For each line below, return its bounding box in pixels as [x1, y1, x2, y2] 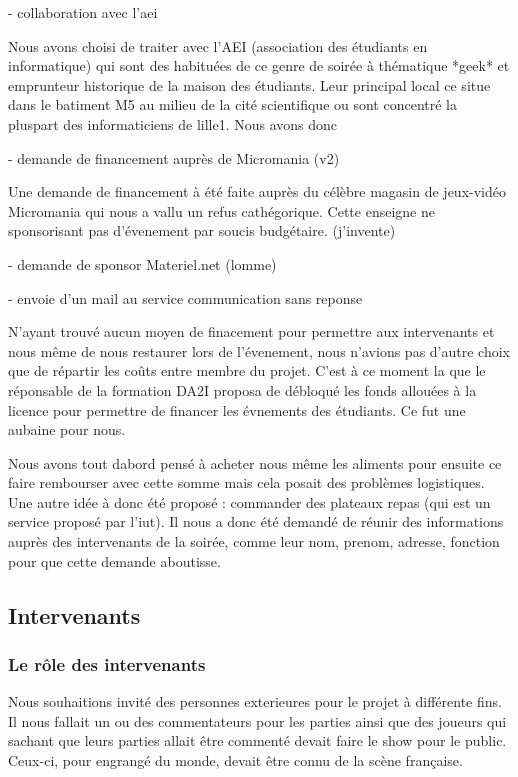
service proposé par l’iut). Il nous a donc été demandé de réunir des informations [8, 511, 504, 532]
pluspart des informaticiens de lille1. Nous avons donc [8, 113, 338, 134]
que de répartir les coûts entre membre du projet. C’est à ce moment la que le [8, 360, 486, 381]
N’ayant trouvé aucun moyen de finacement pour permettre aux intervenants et [8, 321, 495, 342]
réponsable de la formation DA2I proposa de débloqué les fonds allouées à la [8, 379, 477, 400]
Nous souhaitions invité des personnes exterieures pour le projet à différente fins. [8, 691, 502, 712]
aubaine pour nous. [8, 419, 126, 440]
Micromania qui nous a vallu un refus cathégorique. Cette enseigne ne [8, 200, 435, 221]
